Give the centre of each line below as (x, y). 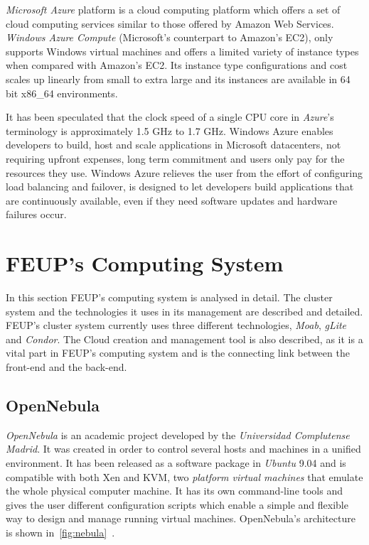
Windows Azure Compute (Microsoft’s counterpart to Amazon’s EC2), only (170, 37)
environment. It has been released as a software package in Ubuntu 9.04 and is (176, 462)
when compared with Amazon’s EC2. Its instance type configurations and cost (177, 65)
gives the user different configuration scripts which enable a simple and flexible (177, 504)
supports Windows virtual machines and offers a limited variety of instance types (182, 51)
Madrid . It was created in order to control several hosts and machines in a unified (183, 449)
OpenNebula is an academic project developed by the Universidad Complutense (178, 435)
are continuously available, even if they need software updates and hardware (172, 200)
